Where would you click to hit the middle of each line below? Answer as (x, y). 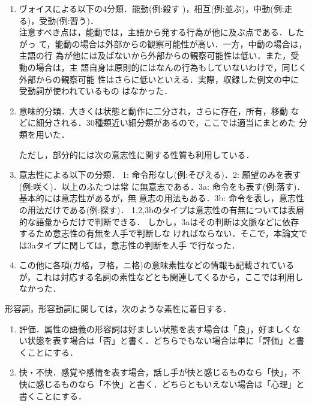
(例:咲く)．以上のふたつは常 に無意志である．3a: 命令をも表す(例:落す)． (162, 186)
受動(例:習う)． (69, 20)
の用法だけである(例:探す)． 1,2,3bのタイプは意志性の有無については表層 (161, 209)
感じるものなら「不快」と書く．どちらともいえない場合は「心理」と (170, 384)
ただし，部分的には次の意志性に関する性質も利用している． (136, 154)
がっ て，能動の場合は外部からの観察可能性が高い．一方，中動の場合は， (163, 43)
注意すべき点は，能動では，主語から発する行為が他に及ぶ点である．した (161, 32)
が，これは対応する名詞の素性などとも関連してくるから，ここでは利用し (161, 276)
